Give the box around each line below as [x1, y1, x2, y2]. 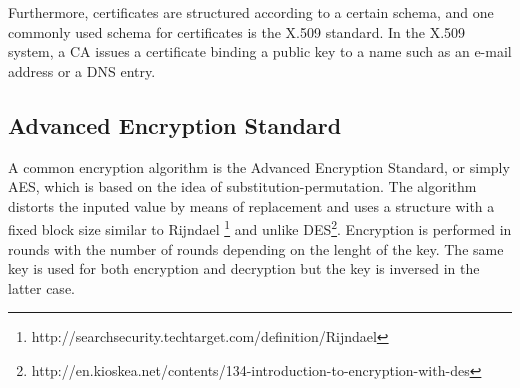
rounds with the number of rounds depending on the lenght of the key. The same [8, 238, 504, 259]
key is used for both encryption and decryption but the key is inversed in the [8, 258, 480, 279]
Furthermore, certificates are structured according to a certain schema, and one [8, 2, 494, 22]
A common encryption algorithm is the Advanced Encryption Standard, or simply [8, 156, 510, 177]
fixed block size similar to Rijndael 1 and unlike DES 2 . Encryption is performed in [8, 216, 512, 240]
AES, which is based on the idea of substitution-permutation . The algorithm [8, 176, 477, 197]
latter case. [8, 277, 75, 298]
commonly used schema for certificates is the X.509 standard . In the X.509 [8, 21, 466, 42]
